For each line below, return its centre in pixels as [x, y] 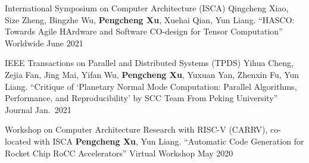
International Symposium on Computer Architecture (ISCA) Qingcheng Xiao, [147, 8]
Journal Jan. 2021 [38, 109]
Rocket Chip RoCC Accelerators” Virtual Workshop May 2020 [119, 153]
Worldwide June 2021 [44, 43]
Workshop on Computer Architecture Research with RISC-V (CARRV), [136, 129]
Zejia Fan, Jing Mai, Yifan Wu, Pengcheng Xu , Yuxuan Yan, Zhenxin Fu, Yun [152, 74]
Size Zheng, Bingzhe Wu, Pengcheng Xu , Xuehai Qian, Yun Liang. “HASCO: [150, 19]
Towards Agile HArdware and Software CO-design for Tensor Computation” [144, 31]
